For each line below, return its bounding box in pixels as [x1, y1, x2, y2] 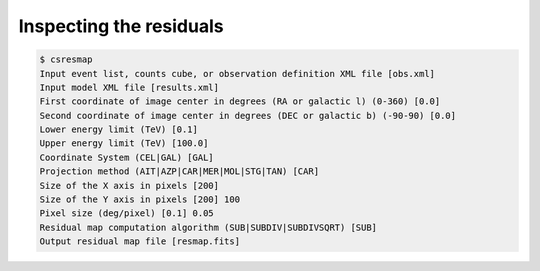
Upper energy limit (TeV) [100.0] [39, 138, 209, 149]
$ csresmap [39, 54, 93, 65]
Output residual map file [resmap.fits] [39, 236, 240, 247]
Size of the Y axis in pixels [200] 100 [39, 194, 240, 205]
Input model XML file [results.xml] [39, 81, 220, 93]
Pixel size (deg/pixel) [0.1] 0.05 [39, 208, 214, 219]
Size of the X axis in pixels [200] [39, 180, 220, 191]
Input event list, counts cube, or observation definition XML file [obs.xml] [39, 68, 435, 79]
